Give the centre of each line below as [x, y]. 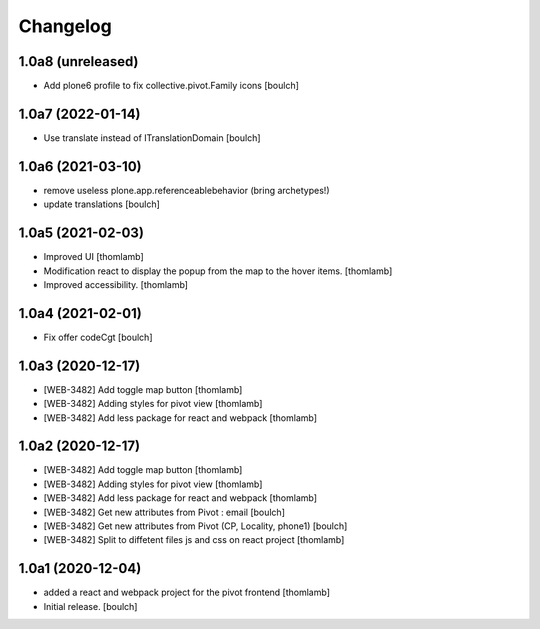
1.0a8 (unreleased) [78, 61]
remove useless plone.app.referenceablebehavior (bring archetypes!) [186, 190]
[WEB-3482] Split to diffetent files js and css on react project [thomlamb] [194, 540]
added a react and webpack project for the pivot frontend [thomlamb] [186, 592]
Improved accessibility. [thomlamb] [116, 284]
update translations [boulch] [101, 204]
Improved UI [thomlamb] [93, 257]
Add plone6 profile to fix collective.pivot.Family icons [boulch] [171, 86]
